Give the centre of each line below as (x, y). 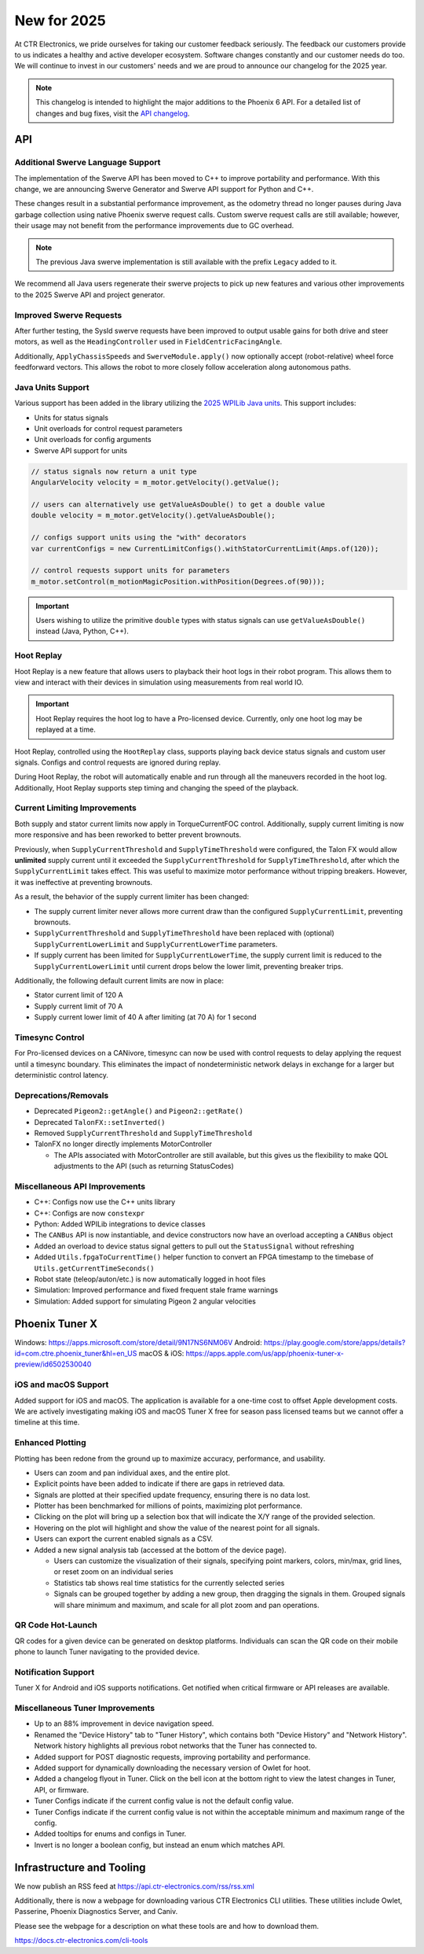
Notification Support (55, 1672)
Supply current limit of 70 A (79, 1006)
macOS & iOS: (161, 1354)
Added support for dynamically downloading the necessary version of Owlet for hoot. (172, 1768)
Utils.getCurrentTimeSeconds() (94, 1268)
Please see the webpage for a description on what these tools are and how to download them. (167, 1926)
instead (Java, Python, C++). (82, 631)
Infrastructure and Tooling (80, 1867)
